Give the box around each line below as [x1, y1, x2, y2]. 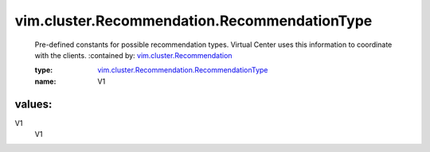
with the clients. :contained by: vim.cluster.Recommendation [34, 50, 233, 60]
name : [34, 76, 57, 86]
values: [14, 97, 53, 111]
